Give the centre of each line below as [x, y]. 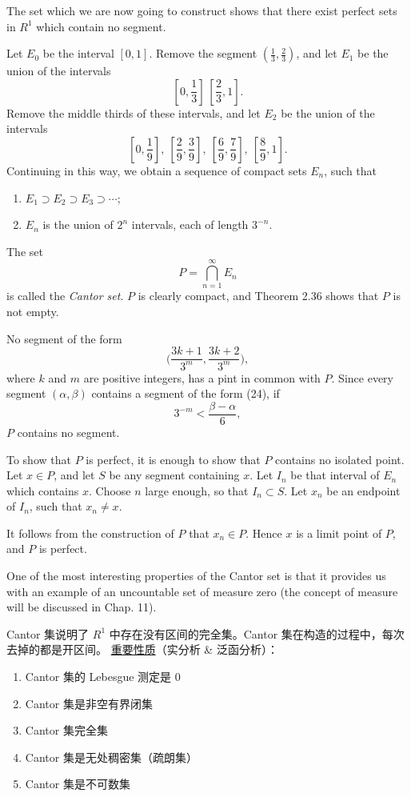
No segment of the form [64, 338]
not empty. [33, 312]
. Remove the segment [203, 53]
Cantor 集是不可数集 [78, 784]
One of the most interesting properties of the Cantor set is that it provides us [196, 576]
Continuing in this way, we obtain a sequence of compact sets [157, 170]
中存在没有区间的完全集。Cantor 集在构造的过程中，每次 [257, 633]
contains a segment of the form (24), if [186, 393]
